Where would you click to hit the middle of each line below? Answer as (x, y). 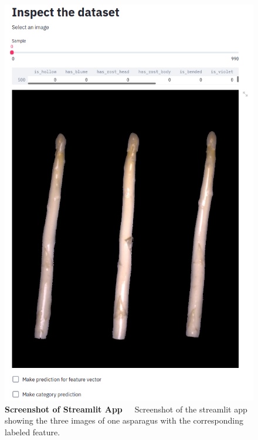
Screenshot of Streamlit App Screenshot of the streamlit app (126, 409)
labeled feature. (33, 432)
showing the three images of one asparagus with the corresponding (124, 420)
